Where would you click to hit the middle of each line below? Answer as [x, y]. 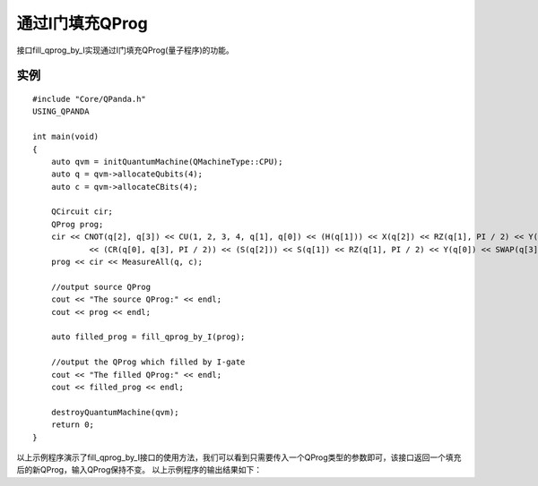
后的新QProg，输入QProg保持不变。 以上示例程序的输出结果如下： [139, 470]
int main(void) [66, 137]
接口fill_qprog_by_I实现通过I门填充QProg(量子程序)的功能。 [126, 50]
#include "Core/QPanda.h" [90, 99]
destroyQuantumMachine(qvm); [115, 412]
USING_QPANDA [61, 111]
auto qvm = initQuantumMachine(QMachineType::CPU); [167, 162]
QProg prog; [77, 224]
